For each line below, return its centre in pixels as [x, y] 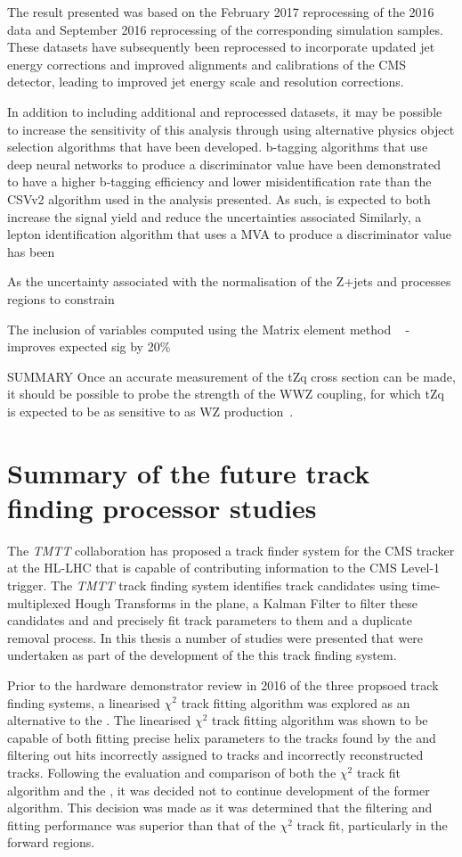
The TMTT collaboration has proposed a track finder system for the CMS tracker [231, 550]
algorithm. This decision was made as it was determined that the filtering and [220, 808]
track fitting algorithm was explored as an [296, 702]
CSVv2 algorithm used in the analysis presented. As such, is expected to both [219, 198]
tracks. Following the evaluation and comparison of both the [172, 772]
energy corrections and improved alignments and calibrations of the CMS [207, 64]
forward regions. [51, 842]
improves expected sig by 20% [89, 346]
